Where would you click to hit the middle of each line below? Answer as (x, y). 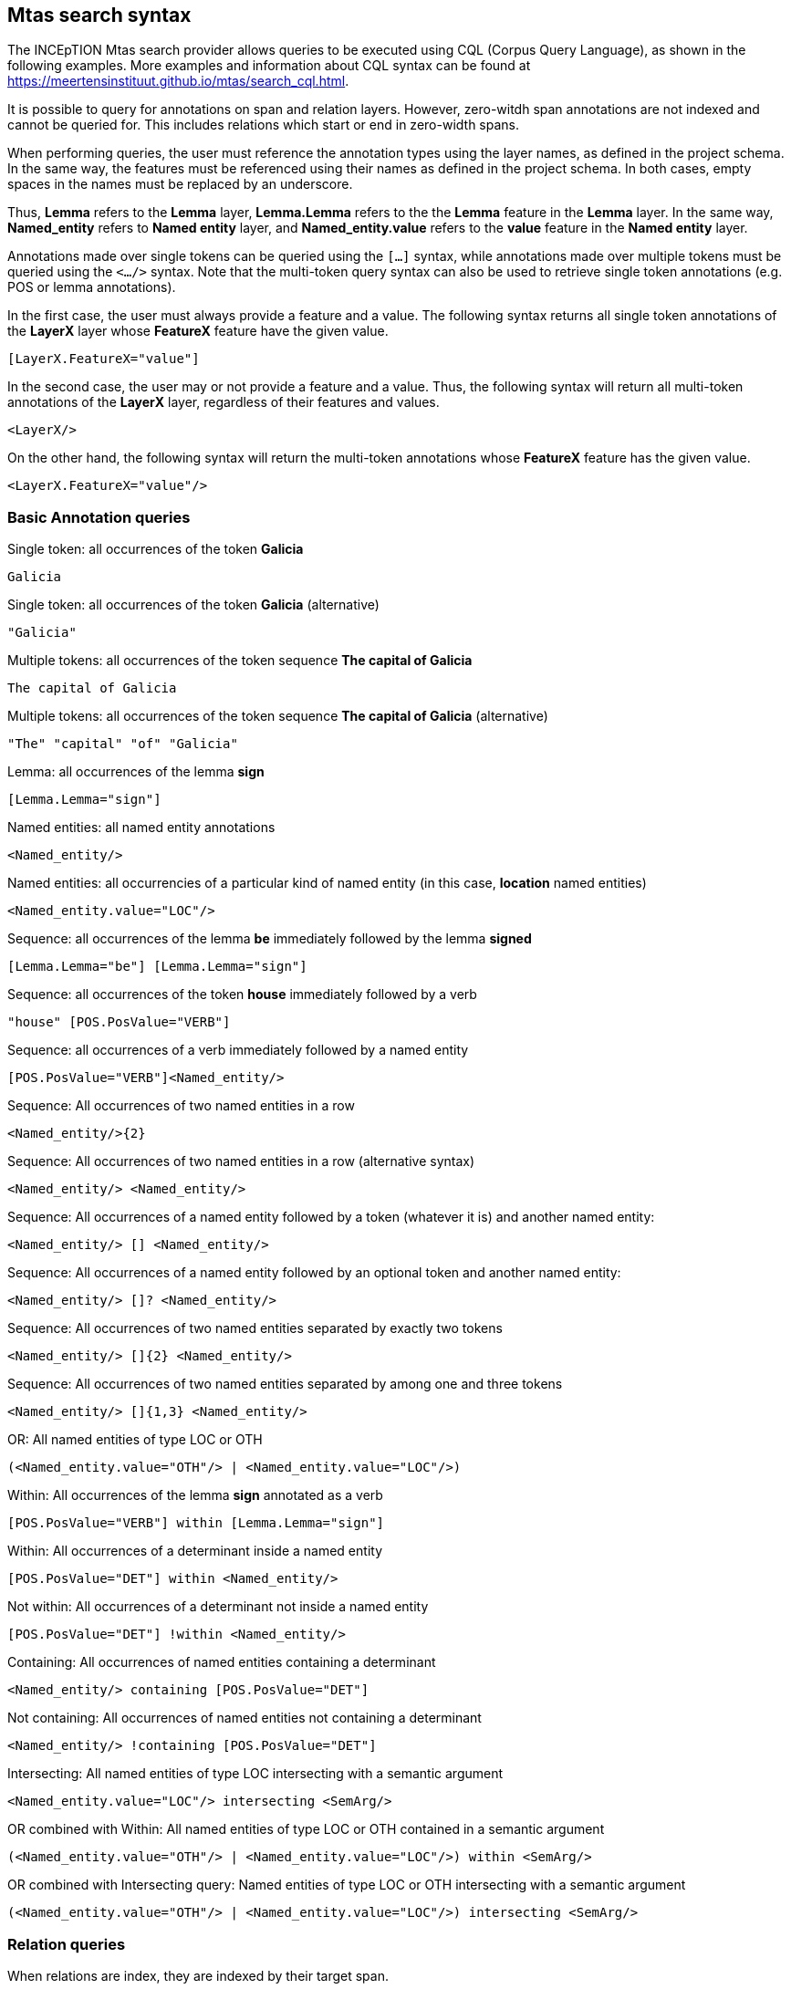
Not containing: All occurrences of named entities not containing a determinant (245, 1718)
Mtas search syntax (99, 15)
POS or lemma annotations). (92, 287)
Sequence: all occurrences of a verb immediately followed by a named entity (238, 1050)
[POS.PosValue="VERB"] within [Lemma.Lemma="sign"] (196, 1523)
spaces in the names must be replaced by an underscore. (180, 184)
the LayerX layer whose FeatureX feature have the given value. (198, 331)
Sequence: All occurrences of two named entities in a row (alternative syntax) (241, 1161)
